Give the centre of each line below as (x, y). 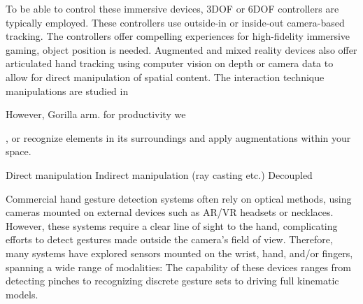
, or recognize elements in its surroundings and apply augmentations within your (178, 137)
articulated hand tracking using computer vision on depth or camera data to (170, 63)
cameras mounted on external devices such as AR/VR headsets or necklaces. (170, 212)
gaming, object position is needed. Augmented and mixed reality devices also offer (181, 49)
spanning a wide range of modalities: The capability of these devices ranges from (178, 267)
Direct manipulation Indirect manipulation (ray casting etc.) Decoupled (159, 174)
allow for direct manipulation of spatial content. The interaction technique (165, 77)
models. (22, 294)
